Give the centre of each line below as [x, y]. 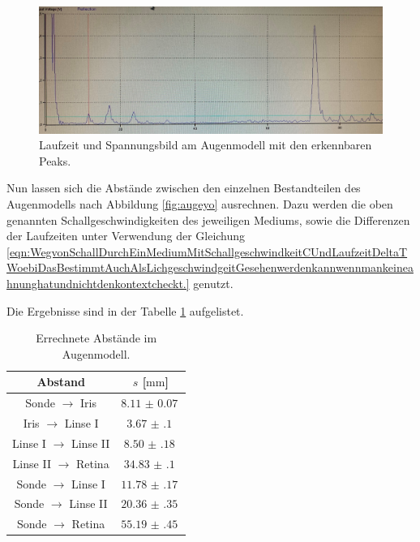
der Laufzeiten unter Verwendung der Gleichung [126, 236]
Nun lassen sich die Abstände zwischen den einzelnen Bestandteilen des [184, 188]
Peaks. [55, 160]
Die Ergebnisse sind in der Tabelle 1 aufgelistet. [125, 310]
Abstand [61, 382]
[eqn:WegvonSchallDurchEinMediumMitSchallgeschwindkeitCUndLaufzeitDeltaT [207, 251]
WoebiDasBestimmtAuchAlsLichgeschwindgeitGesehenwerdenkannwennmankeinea [210, 267]
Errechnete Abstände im [96, 338]
